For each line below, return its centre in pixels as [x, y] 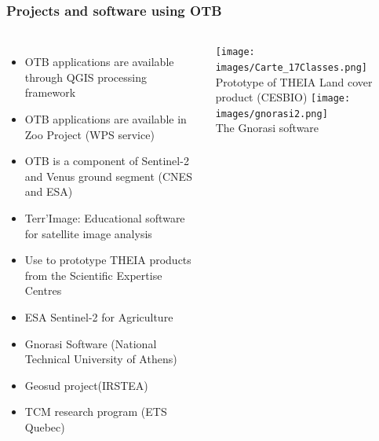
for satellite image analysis [88, 233]
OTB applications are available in [106, 119]
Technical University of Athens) [101, 359]
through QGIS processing [86, 77]
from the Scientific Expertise [93, 275]
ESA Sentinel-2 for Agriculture [99, 316]
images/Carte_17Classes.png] [291, 67]
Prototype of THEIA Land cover [294, 81]
